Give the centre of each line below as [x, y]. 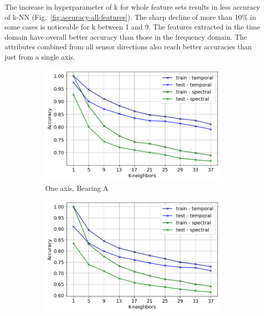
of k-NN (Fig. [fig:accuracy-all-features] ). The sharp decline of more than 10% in [130, 17]
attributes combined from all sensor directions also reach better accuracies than [128, 47]
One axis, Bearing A [77, 188]
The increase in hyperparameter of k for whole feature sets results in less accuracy [133, 7]
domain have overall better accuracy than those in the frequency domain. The [126, 36]
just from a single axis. [40, 56]
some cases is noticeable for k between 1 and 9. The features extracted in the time [133, 27]
